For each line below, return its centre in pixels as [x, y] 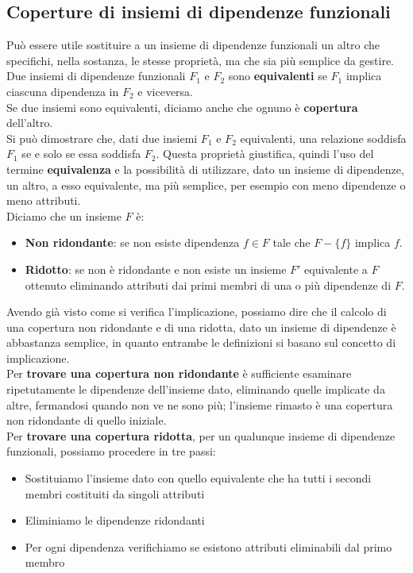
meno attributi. [44, 200]
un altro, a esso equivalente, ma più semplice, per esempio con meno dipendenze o [206, 185]
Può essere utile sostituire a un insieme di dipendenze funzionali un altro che [193, 45]
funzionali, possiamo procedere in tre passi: [111, 451]
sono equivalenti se [278, 76]
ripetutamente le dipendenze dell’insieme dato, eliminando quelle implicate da [196, 389]
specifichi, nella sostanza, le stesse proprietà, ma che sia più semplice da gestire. [201, 60]
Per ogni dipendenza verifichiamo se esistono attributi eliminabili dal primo [208, 546]
